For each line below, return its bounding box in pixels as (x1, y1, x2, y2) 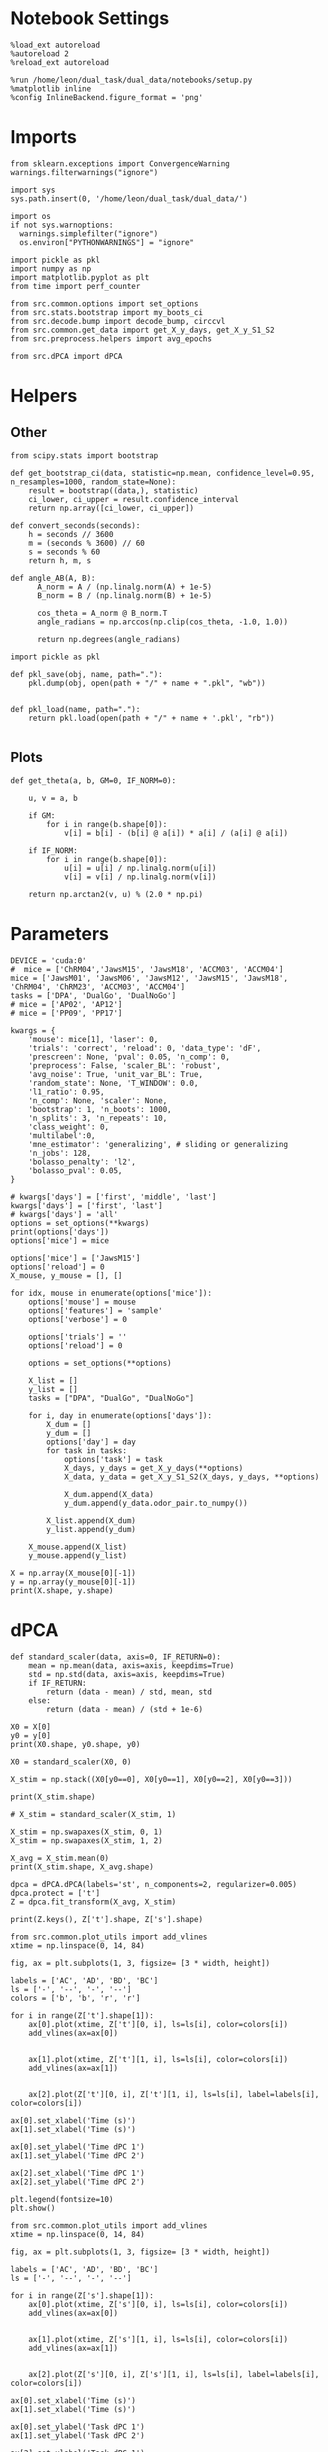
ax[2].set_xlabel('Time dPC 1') (10, 2168, 145, 2178)
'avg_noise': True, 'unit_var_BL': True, (28, 1069, 203, 1079)
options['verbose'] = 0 (28, 1314, 128, 1324)
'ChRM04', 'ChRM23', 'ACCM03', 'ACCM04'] (10, 982, 186, 992)
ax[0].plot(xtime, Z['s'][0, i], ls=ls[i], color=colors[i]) (28, 2299, 288, 2309)
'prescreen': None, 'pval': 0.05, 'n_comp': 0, (28, 1052, 230, 1062)
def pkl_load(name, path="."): (10, 704, 141, 714)
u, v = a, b (28, 793, 78, 803)
